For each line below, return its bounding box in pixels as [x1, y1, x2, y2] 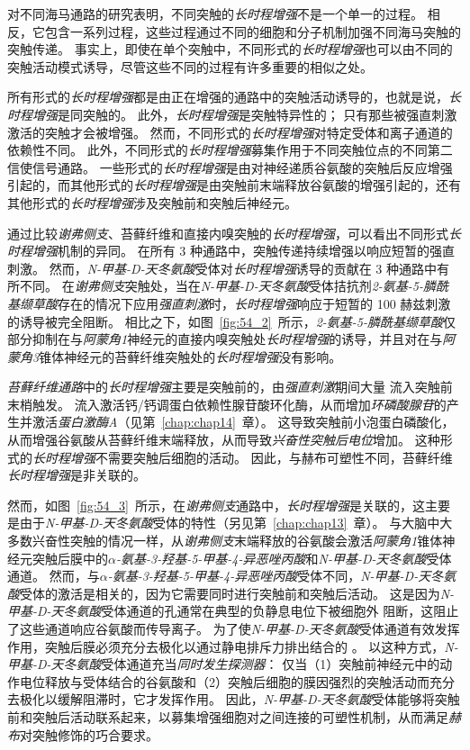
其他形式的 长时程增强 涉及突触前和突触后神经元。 [7, 193, 297, 212]
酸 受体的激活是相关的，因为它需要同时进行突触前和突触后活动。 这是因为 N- [7, 583, 455, 602]
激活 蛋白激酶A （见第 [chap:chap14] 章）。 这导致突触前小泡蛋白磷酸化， [32, 412, 455, 431]
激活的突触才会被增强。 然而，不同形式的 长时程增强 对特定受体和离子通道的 [7, 122, 453, 141]
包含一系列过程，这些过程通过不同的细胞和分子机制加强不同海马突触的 [44, 22, 461, 41]
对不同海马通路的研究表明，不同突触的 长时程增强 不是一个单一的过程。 [7, 5, 423, 23]
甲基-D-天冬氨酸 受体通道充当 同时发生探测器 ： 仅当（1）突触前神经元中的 [7, 655, 440, 673]
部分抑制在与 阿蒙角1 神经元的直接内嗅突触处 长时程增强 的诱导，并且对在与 [7, 330, 443, 348]
